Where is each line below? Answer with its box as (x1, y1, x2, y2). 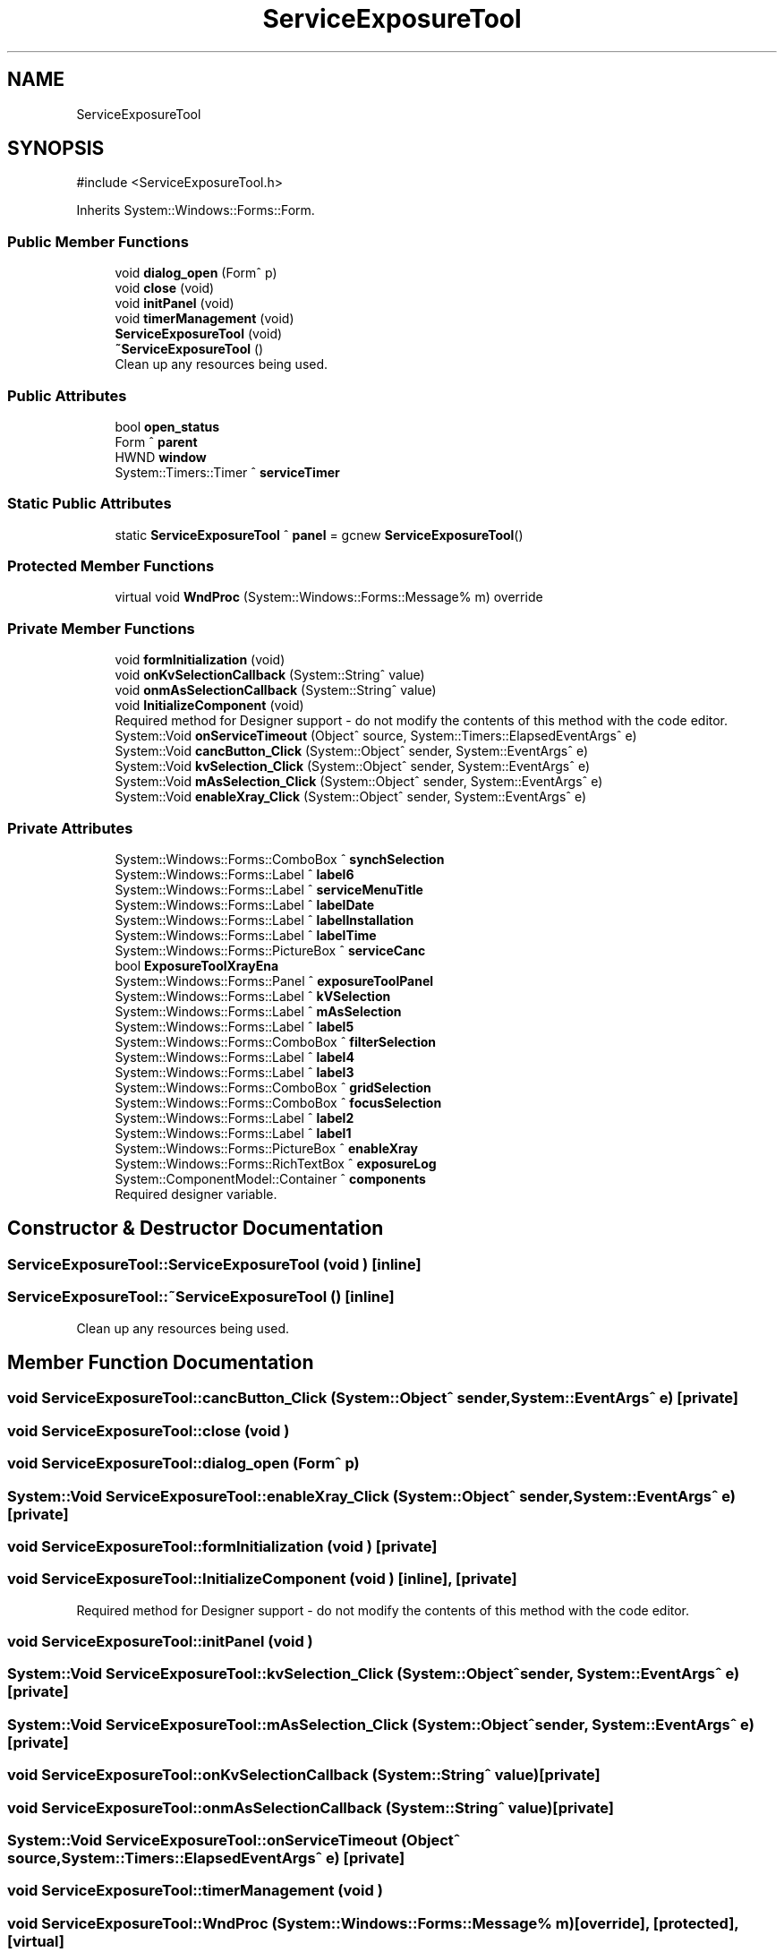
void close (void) (115, 280, 215, 296)
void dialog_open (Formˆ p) (115, 265, 277, 281)
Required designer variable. (115, 1186, 277, 1202)
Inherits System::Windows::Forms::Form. (76, 202, 315, 218)
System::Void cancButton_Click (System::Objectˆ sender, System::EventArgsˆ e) (115, 743, 589, 759)
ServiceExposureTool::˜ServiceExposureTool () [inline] (7, 1288, 395, 1306)
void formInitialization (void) (115, 652, 285, 668)
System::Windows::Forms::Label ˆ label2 (115, 1109, 354, 1126)
